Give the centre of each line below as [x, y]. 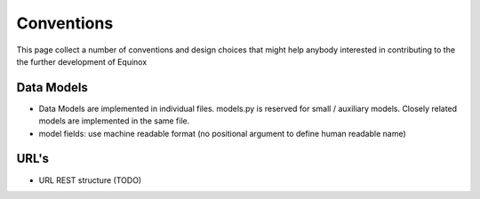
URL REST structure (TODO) [90, 180]
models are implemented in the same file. [114, 121]
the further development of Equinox [82, 61]
